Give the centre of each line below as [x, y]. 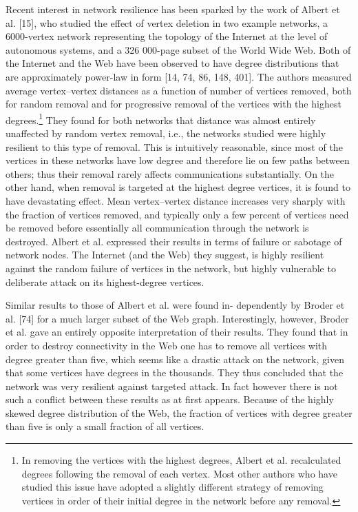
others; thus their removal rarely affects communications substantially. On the [170, 173]
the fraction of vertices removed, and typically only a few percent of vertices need [177, 214]
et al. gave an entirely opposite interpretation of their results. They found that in [177, 332]
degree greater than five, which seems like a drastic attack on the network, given [175, 359]
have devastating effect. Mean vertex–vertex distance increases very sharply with [176, 200]
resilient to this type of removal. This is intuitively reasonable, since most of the [174, 146]
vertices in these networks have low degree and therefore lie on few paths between [178, 160]
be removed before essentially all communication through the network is [157, 228]
